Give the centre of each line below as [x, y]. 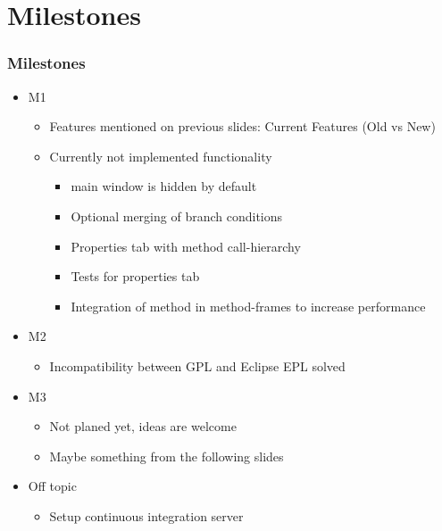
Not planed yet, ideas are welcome [143, 426]
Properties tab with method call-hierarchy [186, 246]
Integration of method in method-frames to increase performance [248, 306]
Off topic [52, 486]
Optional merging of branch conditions [177, 216]
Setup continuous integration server [146, 515]
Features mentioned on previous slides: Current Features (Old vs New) [242, 126]
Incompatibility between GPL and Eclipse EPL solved [197, 365]
